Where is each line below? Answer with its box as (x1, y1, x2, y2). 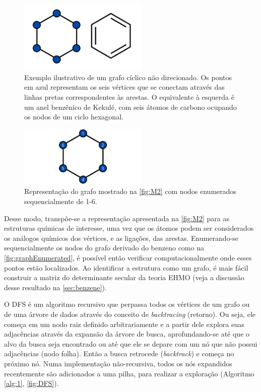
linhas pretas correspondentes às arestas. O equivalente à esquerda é (24, 91, 234, 102)
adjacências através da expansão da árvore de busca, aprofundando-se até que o (4, 329, 250, 339)
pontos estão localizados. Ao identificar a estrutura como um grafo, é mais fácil (4, 262, 248, 273)
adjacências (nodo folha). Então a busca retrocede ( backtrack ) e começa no (4, 348, 234, 359)
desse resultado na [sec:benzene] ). (4, 282, 107, 292)
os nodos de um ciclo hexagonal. (24, 111, 123, 122)
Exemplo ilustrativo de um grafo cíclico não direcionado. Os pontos (24, 72, 232, 82)
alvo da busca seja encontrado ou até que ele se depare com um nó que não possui (4, 338, 257, 349)
